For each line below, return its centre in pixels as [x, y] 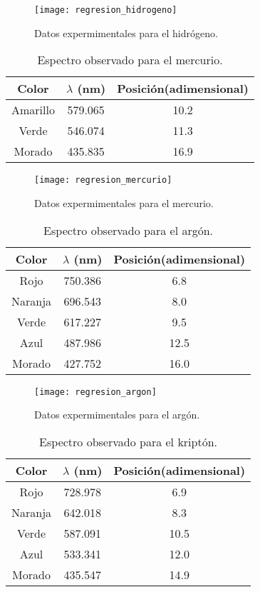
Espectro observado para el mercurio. [130, 60]
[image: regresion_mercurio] [103, 180]
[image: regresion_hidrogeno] [106, 10]
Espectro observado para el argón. [129, 230]
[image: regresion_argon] [95, 392]
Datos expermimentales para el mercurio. [124, 202]
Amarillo [33, 110]
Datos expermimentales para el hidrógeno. [126, 32]
